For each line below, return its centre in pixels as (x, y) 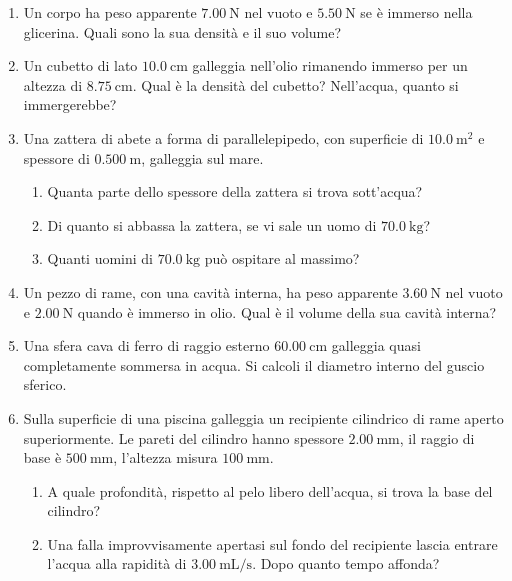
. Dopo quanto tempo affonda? (346, 563)
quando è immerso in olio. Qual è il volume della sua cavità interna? (287, 311)
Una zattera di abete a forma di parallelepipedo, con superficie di (223, 137)
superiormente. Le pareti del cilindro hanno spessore (183, 437)
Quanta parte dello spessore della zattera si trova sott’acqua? (235, 191)
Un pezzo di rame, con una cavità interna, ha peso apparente (210, 291)
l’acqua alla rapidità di (117, 563)
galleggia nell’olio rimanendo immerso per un (330, 65)
